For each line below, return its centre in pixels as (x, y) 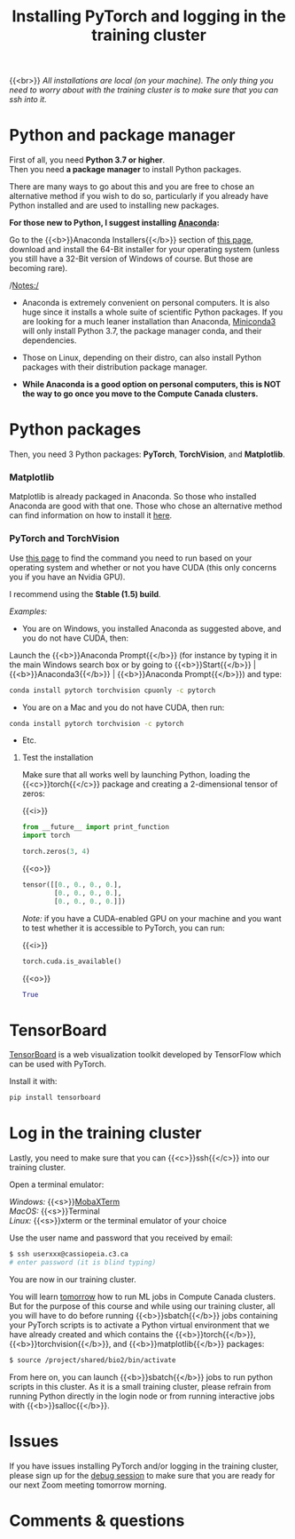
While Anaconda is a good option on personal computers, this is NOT (151, 385)
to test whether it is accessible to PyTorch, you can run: (124, 928)
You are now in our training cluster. (73, 1279)
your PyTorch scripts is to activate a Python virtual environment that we (140, 1325)
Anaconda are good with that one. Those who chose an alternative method (146, 506)
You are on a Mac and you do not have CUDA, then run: (123, 707)
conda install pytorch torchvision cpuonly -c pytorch (113, 690)
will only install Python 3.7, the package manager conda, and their (142, 331)
